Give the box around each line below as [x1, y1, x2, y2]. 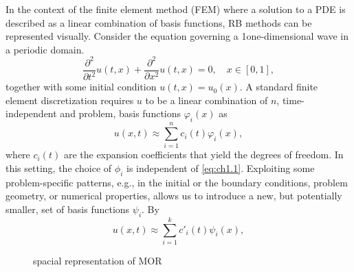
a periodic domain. [5, 42, 85, 56]
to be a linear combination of [145, 92, 268, 107]
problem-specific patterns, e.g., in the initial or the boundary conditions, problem [5, 175, 348, 189]
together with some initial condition [5, 79, 157, 94]
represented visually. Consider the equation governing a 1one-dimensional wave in [5, 29, 349, 43]
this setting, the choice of [5, 160, 112, 175]
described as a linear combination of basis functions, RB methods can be [5, 15, 312, 29]
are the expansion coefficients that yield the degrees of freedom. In [63, 147, 344, 162]
